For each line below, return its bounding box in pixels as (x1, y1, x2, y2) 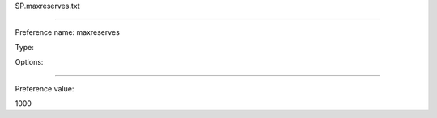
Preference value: (15, 83, 74, 93)
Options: (15, 57, 44, 67)
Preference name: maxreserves (15, 27, 121, 37)
